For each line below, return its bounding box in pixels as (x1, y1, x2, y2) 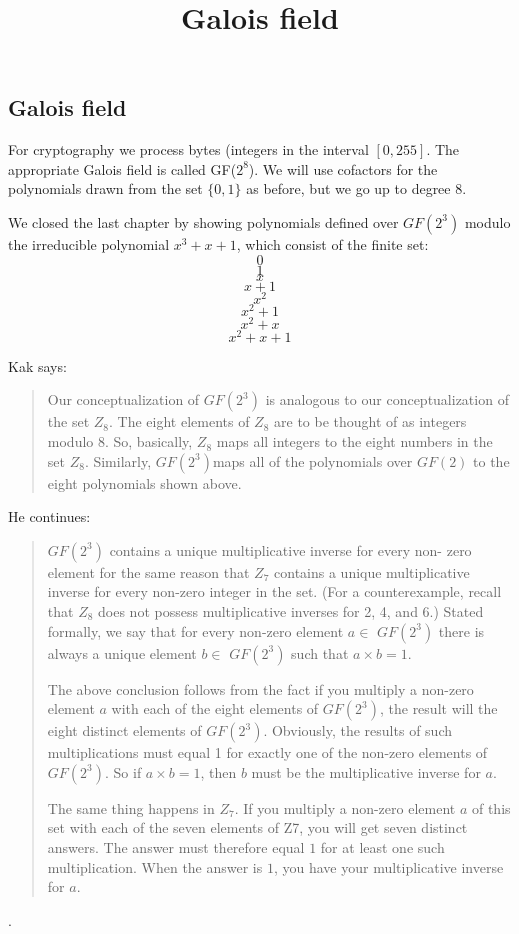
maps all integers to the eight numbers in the (216, 431, 493, 452)
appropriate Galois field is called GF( (8, 158, 237, 179)
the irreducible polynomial (8, 233, 170, 254)
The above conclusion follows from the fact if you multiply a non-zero (47, 678, 474, 699)
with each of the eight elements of (111, 698, 319, 719)
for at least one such (320, 837, 445, 857)
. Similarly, (84, 450, 152, 471)
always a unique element (47, 642, 197, 663)
